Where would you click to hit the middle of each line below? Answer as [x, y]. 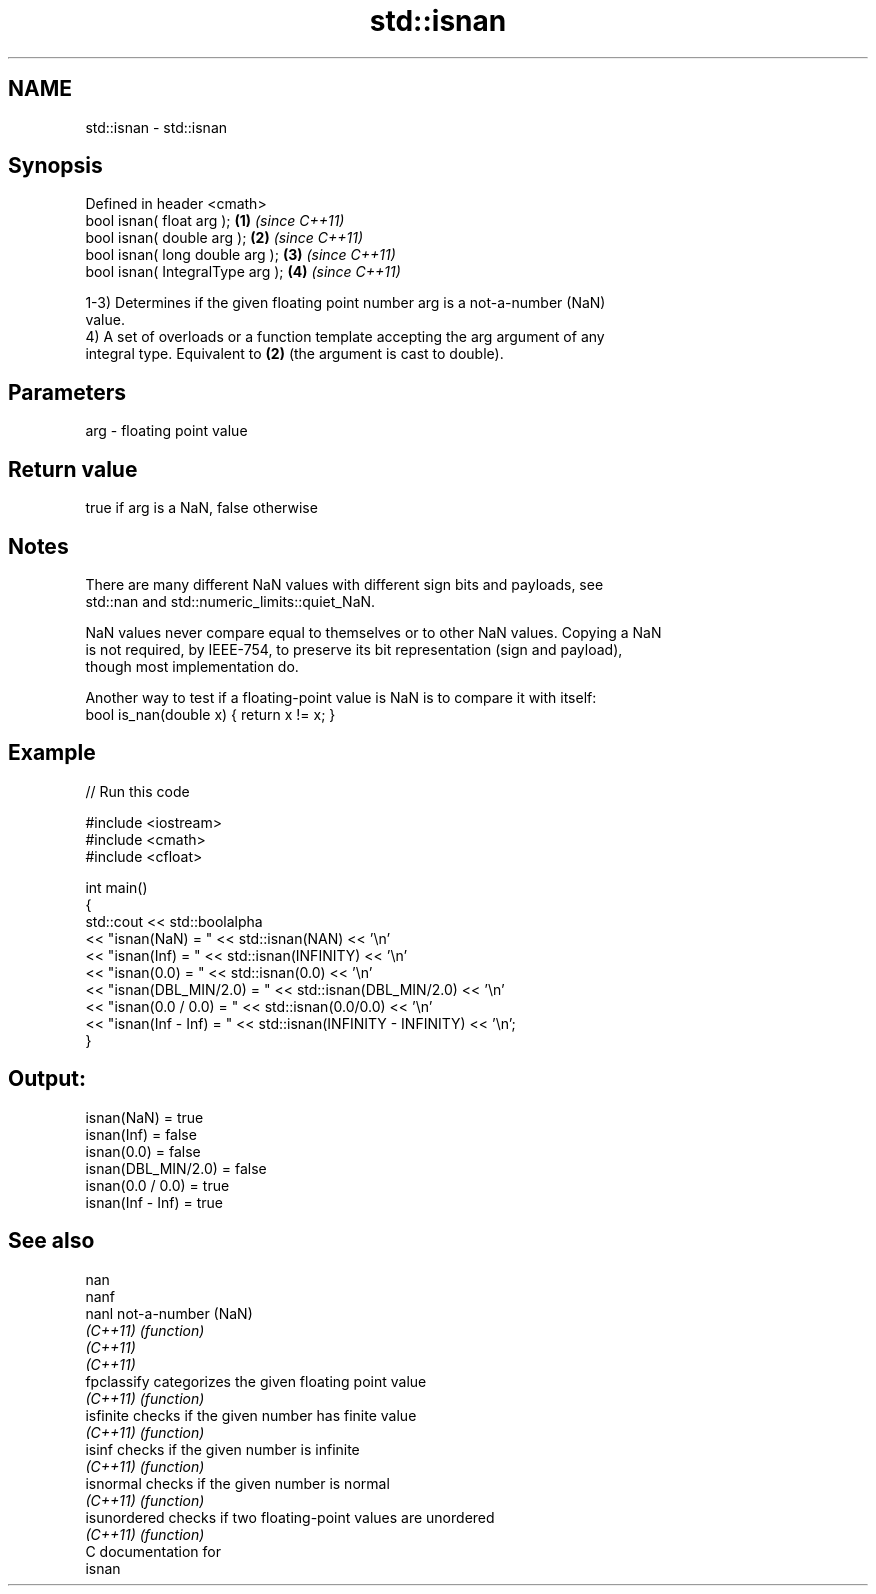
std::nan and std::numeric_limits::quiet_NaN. [230, 601]
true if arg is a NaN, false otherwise [201, 508]
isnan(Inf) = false [141, 1134]
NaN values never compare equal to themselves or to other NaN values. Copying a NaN [373, 632]
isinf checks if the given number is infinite [222, 1449]
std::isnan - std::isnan [156, 127]
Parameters [67, 392]
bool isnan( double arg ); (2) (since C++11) [224, 238]
